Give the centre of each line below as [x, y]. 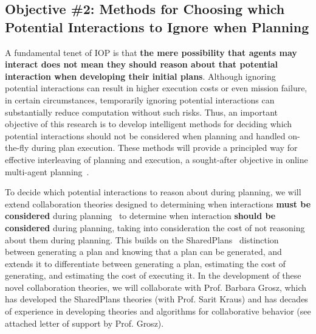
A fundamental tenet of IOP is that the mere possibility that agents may [151, 52]
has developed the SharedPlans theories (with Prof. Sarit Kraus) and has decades [156, 299]
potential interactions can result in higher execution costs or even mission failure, [156, 88]
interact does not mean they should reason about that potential [142, 64]
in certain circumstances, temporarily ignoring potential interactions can [140, 99]
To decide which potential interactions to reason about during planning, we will [153, 192]
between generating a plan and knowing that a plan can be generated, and [143, 252]
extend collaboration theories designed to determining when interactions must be [158, 204]
